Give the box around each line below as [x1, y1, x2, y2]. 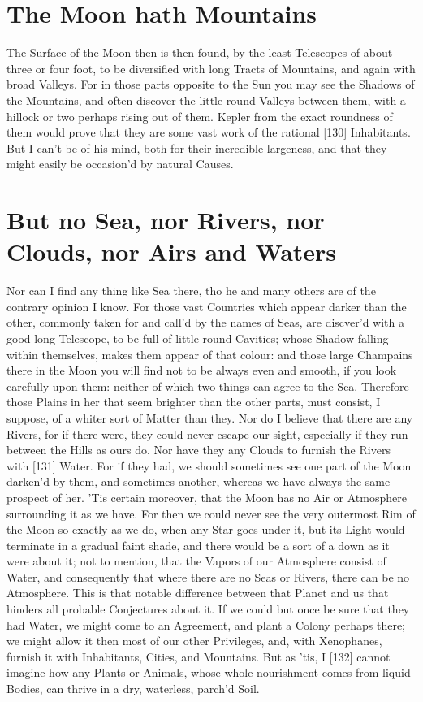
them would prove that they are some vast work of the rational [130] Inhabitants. [6, 123, 411, 141]
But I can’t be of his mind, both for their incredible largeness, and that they [6, 139, 387, 156]
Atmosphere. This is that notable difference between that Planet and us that [6, 584, 389, 601]
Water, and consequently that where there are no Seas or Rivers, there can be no [6, 568, 410, 585]
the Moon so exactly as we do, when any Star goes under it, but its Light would [6, 521, 405, 538]
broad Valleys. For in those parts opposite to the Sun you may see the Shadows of [6, 76, 415, 93]
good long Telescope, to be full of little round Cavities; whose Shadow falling [6, 329, 389, 346]
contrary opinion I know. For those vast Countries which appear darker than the [6, 297, 407, 314]
